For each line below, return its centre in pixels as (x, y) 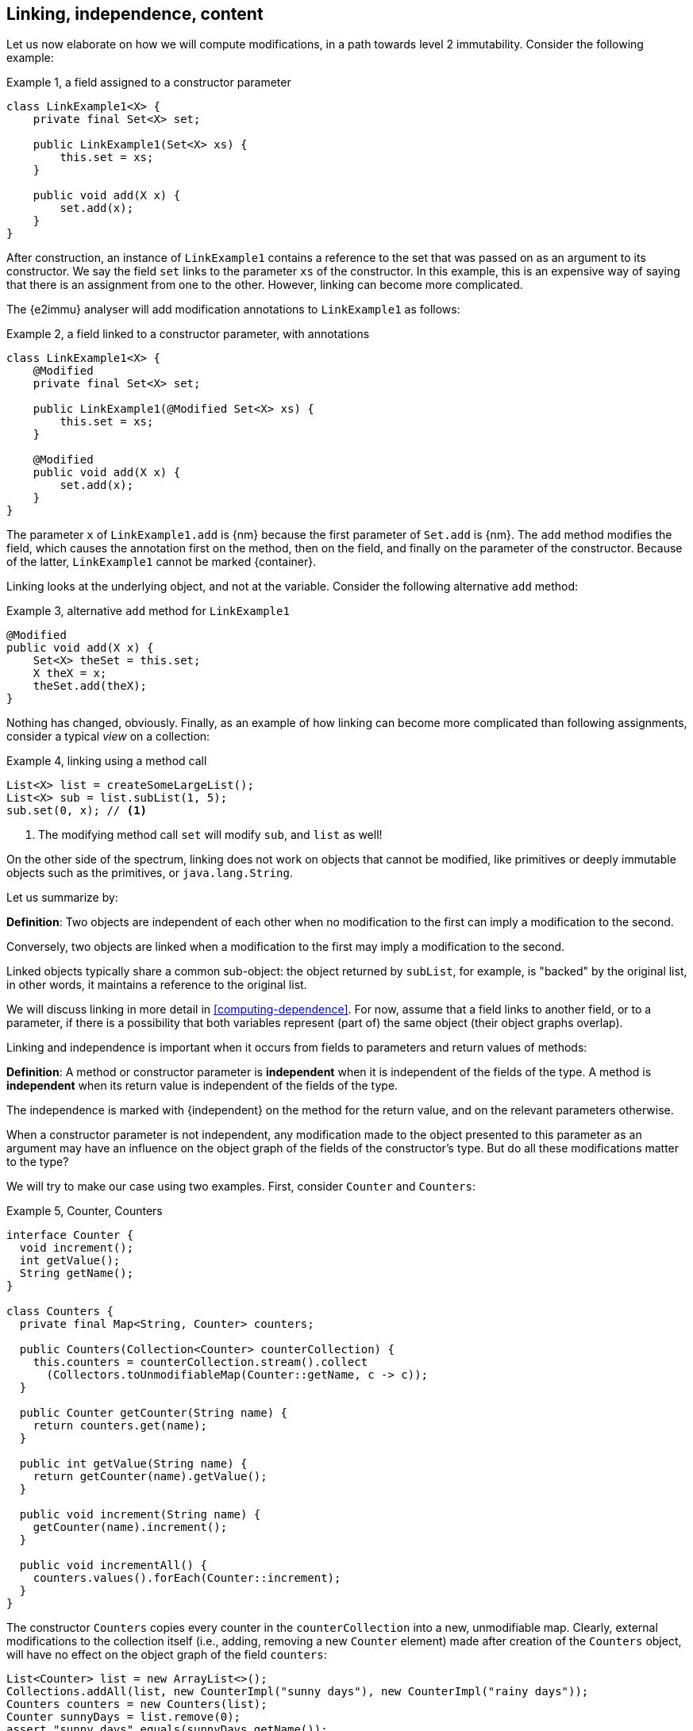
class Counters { (60, 1312)
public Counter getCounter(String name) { (154, 1413)
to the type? (38, 1162)
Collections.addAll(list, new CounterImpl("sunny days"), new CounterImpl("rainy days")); (298, 1692)
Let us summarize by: (62, 898)
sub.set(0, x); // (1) (77, 811)
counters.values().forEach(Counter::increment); (187, 1578)
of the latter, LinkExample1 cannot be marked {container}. (162, 562)
